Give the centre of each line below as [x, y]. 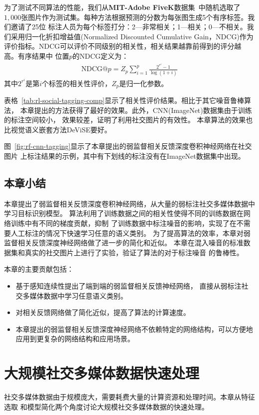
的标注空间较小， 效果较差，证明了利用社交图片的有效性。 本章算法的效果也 [129, 120]
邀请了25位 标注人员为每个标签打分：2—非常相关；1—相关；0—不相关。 [129, 27]
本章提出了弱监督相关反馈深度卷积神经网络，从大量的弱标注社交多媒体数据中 [129, 203]
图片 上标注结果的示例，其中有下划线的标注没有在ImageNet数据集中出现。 [125, 156]
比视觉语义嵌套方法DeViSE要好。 [58, 129]
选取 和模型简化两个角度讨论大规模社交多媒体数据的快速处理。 [106, 406]
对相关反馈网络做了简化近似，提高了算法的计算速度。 [103, 312]
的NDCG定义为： [101, 55]
